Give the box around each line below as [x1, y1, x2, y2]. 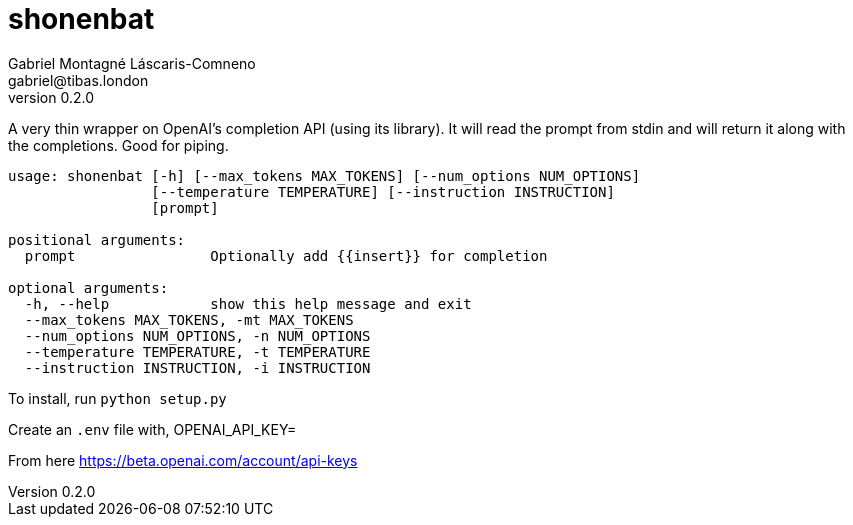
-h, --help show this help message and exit [24, 295, 472, 312]
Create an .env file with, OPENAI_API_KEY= [8, 420, 297, 438]
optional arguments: [8, 279, 169, 296]
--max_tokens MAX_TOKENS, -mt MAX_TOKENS [24, 311, 354, 328]
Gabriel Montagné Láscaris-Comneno [8, 54, 256, 72]
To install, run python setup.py [8, 389, 227, 407]
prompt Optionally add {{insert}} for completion [24, 247, 548, 264]
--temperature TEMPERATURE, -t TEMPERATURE [24, 343, 371, 360]
